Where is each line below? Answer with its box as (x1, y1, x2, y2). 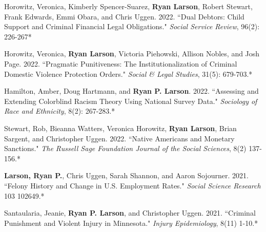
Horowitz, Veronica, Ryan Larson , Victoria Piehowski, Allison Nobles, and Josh (4, 48, 260, 59)
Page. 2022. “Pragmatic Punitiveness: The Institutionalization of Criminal (4, 58, 237, 69)
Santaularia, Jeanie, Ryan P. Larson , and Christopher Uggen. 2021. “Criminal (4, 207, 256, 218)
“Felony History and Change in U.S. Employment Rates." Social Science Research (4, 180, 261, 191)
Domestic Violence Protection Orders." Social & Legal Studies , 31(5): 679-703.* (4, 68, 253, 79)
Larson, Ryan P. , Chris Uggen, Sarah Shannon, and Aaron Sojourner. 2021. (4, 170, 249, 181)
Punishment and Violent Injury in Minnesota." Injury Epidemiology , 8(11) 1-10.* (4, 217, 258, 228)
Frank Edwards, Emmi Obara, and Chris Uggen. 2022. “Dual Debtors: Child (4, 11, 244, 22)
